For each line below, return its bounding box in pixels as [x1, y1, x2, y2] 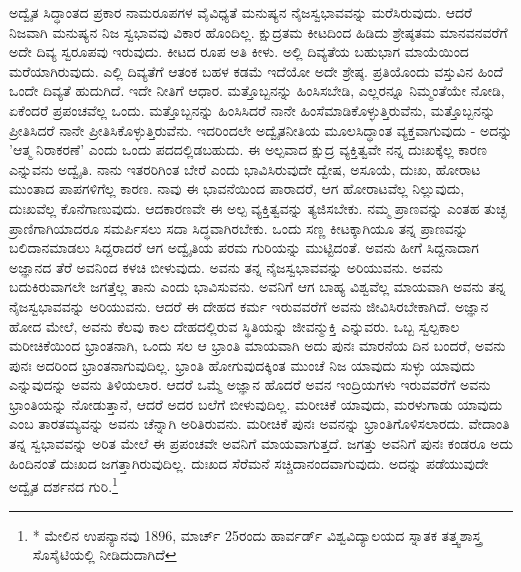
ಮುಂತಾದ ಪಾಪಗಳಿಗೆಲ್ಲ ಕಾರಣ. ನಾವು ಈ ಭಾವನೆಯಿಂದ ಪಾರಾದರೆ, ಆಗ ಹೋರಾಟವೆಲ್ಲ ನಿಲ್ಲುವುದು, [9, 178, 465, 199]
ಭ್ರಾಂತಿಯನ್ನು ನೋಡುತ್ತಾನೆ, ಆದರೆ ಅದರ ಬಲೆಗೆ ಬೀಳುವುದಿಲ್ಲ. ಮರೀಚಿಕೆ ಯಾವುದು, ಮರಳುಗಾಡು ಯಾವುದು [9, 393, 503, 414]
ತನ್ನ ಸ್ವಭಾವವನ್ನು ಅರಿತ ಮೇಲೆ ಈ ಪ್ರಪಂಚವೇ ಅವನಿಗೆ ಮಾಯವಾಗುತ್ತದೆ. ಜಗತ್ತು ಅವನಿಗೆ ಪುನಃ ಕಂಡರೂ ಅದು [9, 433, 513, 454]
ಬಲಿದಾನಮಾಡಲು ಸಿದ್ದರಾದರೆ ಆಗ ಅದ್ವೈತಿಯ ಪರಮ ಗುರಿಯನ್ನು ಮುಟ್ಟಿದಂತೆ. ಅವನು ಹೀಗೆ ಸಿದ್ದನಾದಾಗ [9, 237, 479, 258]
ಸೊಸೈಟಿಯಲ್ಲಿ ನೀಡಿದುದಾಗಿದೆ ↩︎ [32, 544, 177, 565]
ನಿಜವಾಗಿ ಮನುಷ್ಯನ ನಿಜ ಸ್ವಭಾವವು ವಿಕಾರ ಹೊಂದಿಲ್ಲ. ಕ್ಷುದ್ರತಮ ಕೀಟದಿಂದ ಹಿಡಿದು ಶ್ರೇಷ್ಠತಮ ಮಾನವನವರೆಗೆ [9, 21, 508, 42]
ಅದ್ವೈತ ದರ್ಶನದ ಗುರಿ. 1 [9, 473, 118, 496]
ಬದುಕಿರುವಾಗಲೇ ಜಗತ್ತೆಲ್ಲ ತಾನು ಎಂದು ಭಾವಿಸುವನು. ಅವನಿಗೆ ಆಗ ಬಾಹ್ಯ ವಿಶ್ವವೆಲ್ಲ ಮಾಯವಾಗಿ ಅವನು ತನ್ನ [9, 276, 506, 297]
